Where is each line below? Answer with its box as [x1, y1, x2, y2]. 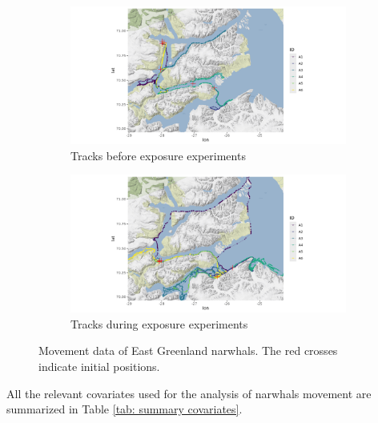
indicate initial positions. [38, 357, 160, 374]
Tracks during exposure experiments [70, 315, 248, 332]
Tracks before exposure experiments [70, 147, 246, 163]
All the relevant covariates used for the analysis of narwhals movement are [6, 385, 372, 401]
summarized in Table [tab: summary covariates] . [6, 401, 243, 417]
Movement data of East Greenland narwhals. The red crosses [38, 342, 338, 359]
